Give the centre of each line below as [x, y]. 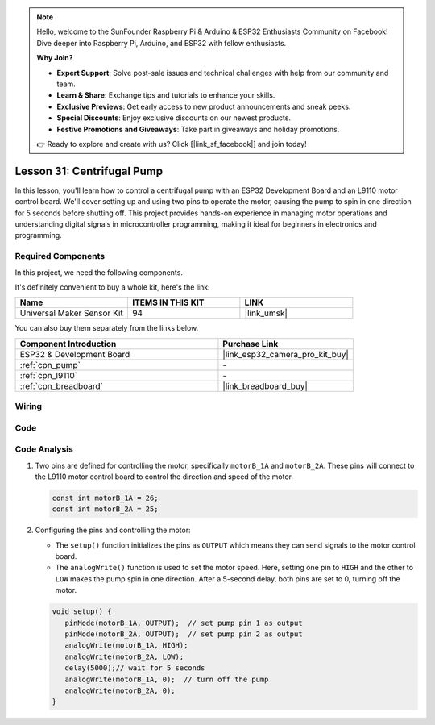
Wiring [29, 406]
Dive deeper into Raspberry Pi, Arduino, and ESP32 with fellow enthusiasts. [162, 43]
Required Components [60, 256]
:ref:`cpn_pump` [50, 365]
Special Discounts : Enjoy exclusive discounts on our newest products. [174, 118]
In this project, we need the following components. [99, 272]
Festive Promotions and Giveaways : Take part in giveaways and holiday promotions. [198, 129]
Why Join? [55, 58]
